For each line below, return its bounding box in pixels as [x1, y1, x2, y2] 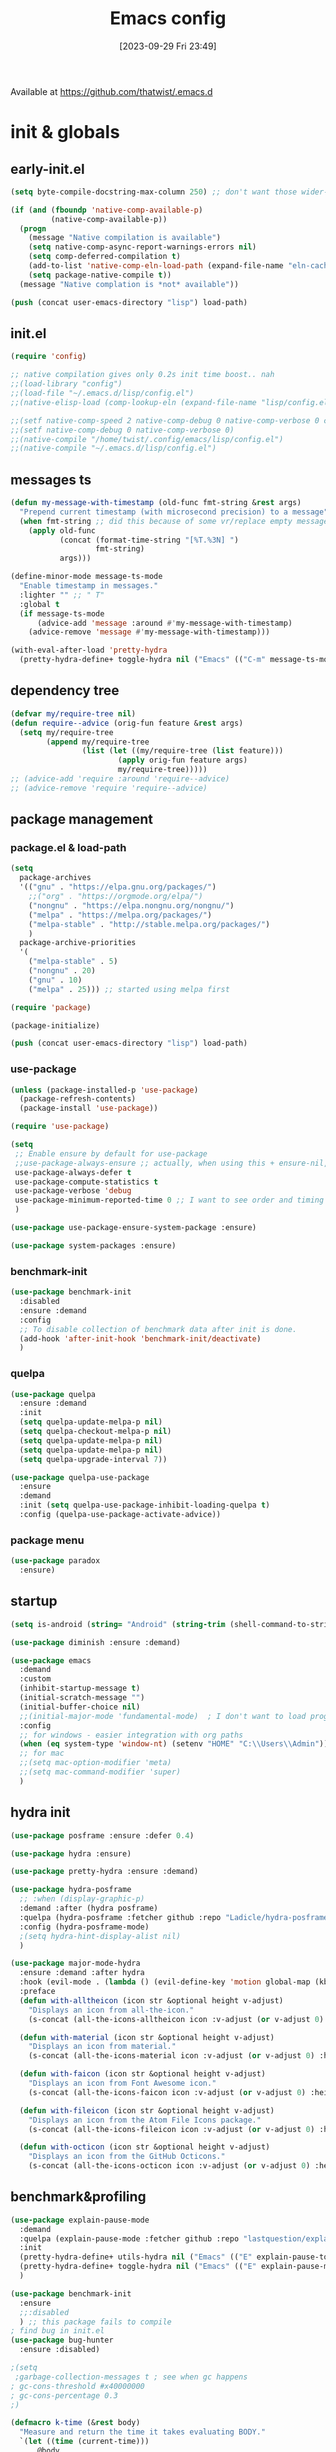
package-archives [19, 873, 92, 883]
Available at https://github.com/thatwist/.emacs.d [10, 85, 213, 97]
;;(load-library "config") [10, 379, 123, 389]
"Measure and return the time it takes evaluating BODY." [19, 2427, 267, 2437]
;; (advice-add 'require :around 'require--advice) [10, 774, 230, 784]
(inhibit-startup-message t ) [19, 1683, 141, 1694]
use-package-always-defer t [14, 1167, 132, 1177]
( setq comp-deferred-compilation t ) [28, 252, 182, 262]
